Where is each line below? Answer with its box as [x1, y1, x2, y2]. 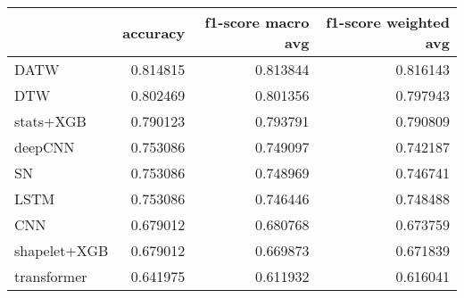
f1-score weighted [326, 12, 450, 32]
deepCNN [14, 137, 75, 157]
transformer [14, 266, 87, 286]
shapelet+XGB [14, 240, 109, 261]
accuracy [122, 21, 186, 43]
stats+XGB [14, 111, 87, 131]
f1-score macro [204, 12, 310, 32]
